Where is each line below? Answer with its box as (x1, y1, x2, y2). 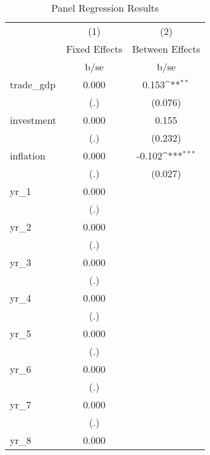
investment (10, 113, 56, 127)
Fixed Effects (66, 42, 123, 56)
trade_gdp (10, 77, 56, 91)
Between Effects (132, 42, 200, 56)
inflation (10, 148, 45, 162)
